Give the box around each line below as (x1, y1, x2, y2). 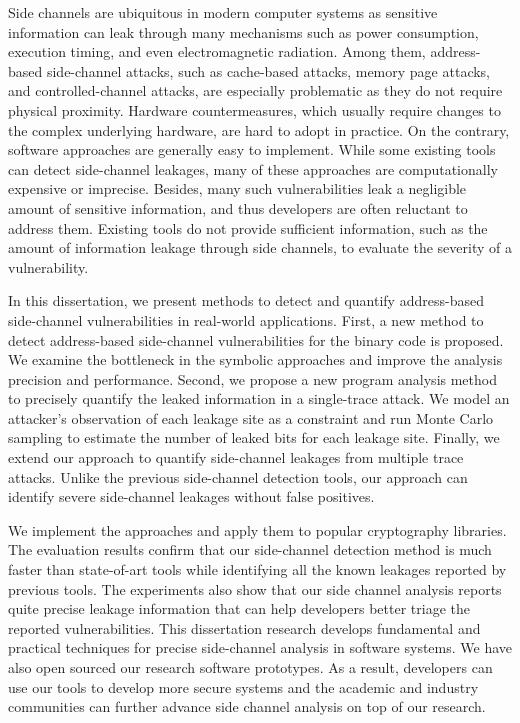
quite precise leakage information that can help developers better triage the (8, 598, 470, 619)
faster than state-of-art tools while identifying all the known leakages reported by (8, 559, 507, 580)
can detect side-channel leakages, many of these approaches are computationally (8, 158, 498, 179)
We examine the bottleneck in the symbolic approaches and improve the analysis (8, 349, 503, 370)
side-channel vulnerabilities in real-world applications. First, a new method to (8, 309, 484, 330)
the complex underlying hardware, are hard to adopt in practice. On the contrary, (8, 119, 510, 140)
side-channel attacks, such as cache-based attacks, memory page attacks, (46, 60, 491, 81)
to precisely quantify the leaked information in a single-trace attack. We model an (8, 388, 510, 409)
